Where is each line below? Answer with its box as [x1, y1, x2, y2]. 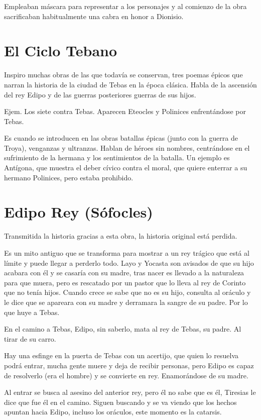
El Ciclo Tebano [4, 40, 117, 61]
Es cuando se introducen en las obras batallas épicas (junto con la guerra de [4, 133, 238, 143]
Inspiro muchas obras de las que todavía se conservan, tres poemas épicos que [4, 69, 243, 80]
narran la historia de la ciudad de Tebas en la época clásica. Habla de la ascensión [4, 79, 257, 89]
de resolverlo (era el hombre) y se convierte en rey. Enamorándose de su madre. [4, 370, 248, 380]
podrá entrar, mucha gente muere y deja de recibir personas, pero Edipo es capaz [4, 360, 254, 370]
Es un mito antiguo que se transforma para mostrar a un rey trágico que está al [4, 247, 249, 258]
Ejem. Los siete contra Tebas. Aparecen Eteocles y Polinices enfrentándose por [4, 106, 246, 117]
